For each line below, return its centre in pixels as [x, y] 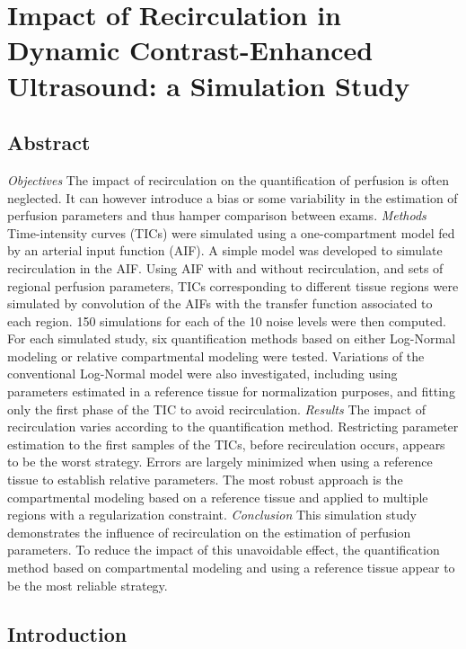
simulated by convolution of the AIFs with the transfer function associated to [220, 303]
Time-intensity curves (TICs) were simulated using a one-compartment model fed [231, 232]
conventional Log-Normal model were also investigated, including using [202, 373]
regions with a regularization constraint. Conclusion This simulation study [212, 515]
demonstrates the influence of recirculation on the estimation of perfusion [209, 532]
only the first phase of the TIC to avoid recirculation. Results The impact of [217, 409]
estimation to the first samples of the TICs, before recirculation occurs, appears [226, 444]
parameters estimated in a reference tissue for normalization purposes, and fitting [231, 391]
